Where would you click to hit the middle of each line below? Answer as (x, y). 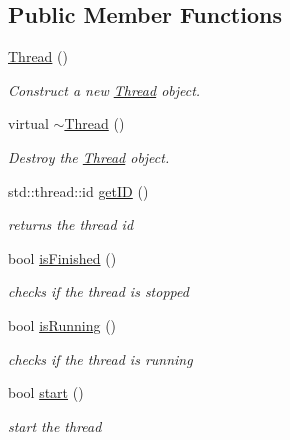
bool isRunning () (62, 324)
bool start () (46, 392)
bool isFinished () (62, 257)
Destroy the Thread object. (89, 156)
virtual (28, 123)
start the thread (55, 425)
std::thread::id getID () (78, 190)
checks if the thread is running (100, 358)
